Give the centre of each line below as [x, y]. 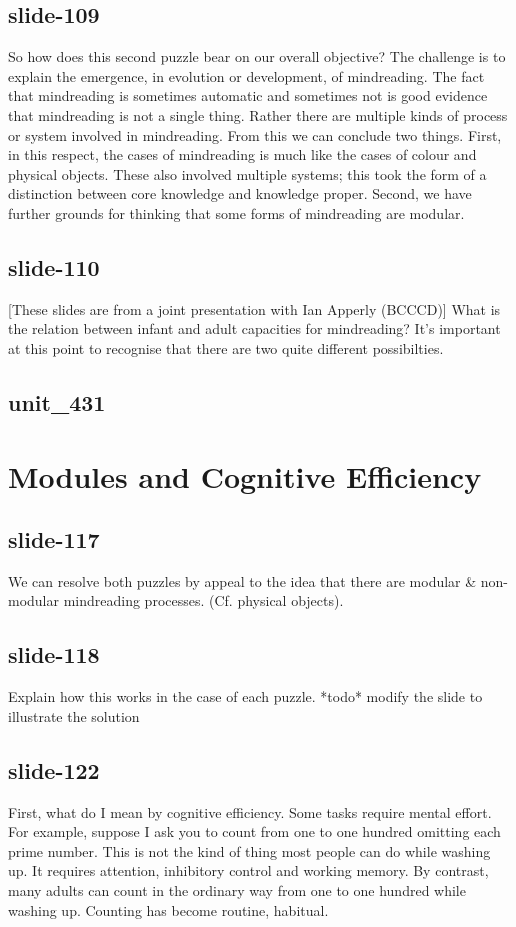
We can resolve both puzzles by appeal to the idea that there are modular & [242, 580]
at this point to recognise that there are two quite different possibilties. [226, 347]
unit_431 [57, 401]
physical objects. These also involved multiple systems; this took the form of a [247, 173]
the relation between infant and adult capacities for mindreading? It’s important [254, 328]
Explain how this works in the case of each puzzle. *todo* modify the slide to [245, 696]
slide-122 [54, 769]
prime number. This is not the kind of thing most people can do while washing [249, 850]
